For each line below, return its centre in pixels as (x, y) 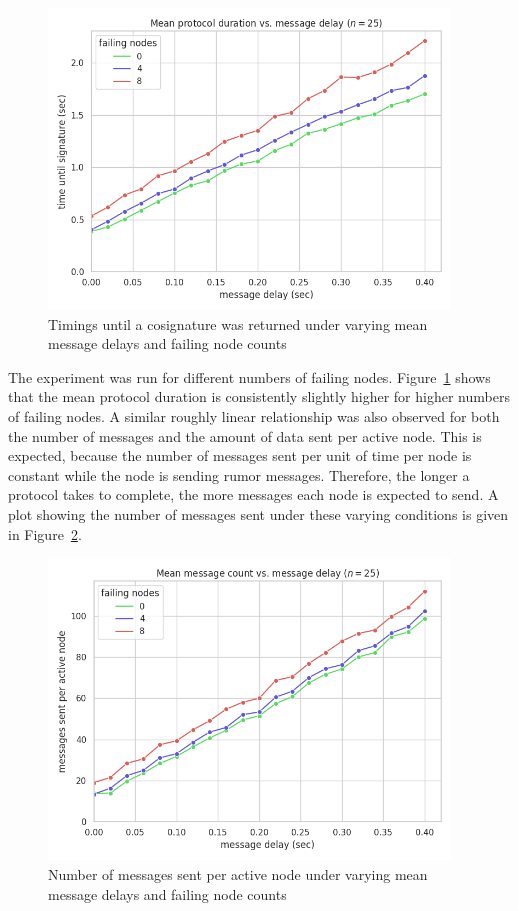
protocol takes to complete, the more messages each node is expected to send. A (253, 494)
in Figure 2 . (45, 533)
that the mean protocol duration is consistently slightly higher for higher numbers (259, 396)
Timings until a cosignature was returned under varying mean (238, 323)
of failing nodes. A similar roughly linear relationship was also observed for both (254, 416)
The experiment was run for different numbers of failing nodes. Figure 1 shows (249, 376)
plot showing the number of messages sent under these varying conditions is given (258, 514)
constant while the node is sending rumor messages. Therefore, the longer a (239, 474)
